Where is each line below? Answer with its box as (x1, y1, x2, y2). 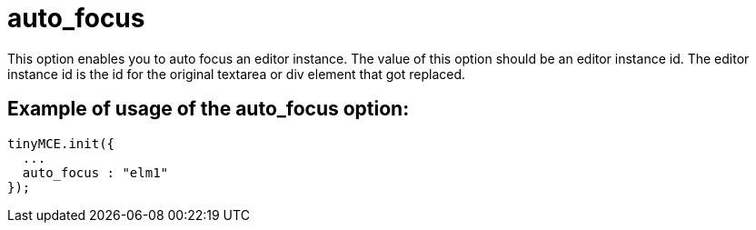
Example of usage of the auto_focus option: (7, 97, 410, 121)
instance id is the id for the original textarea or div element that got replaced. (7, 65, 466, 82)
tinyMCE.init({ (7, 135, 115, 151)
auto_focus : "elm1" (22, 165, 169, 180)
